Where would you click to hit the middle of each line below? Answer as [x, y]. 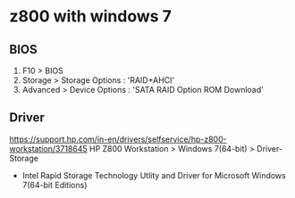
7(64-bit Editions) [55, 185]
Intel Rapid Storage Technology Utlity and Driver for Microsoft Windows [154, 175]
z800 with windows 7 [91, 16]
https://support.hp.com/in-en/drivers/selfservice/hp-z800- [118, 139]
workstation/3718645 [48, 148]
